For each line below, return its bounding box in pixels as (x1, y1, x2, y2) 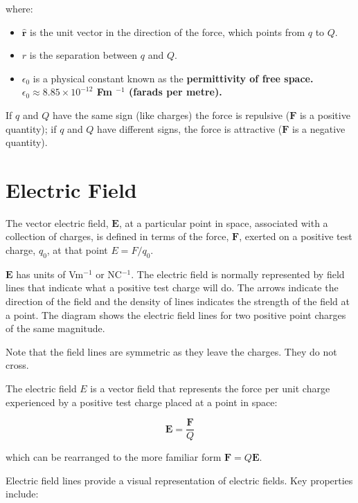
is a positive (299, 107, 350, 122)
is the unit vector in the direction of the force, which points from (30, 24, 305, 39)
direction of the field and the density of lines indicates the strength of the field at (6, 294, 350, 309)
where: (6, 1, 33, 15)
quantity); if (6, 121, 57, 136)
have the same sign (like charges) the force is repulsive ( (52, 107, 290, 122)
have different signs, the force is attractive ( (97, 121, 283, 136)
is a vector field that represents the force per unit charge (90, 381, 330, 396)
